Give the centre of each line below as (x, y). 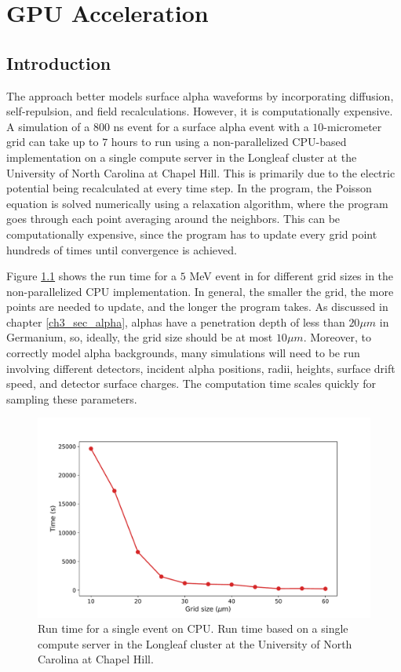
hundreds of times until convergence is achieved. (122, 249)
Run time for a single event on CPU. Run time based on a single (193, 628)
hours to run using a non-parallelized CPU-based (229, 142)
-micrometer (353, 126)
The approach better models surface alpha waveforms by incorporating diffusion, (200, 95)
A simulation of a (48, 126)
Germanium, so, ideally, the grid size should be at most (140, 337)
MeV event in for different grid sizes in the (292, 276)
